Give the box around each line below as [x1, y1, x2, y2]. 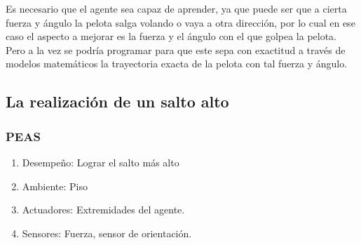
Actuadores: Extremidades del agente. [22, 202, 185, 217]
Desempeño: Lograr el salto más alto [22, 154, 179, 169]
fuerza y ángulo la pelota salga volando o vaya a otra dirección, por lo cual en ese [6, 15, 355, 29]
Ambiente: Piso [22, 178, 88, 193]
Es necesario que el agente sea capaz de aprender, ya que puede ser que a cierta [6, 1, 347, 15]
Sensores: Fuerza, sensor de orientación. [22, 225, 192, 240]
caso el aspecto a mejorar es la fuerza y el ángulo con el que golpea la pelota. [6, 29, 337, 44]
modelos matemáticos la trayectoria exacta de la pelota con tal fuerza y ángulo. [6, 56, 348, 71]
